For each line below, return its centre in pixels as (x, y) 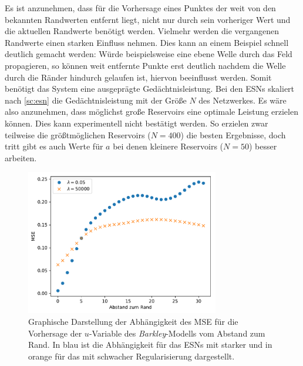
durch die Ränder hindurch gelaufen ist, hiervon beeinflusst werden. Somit (138, 77)
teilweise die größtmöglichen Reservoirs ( (78, 134)
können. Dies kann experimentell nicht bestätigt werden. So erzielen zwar (137, 123)
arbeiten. (21, 157)
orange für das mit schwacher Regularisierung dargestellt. (132, 356)
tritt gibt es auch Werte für (54, 146)
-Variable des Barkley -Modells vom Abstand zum (177, 333)
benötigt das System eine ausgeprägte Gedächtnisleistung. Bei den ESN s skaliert (150, 89)
